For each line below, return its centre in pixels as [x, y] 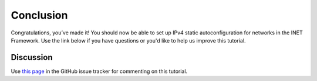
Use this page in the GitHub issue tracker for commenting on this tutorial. [99, 71]
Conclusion [39, 15]
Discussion [32, 57]
